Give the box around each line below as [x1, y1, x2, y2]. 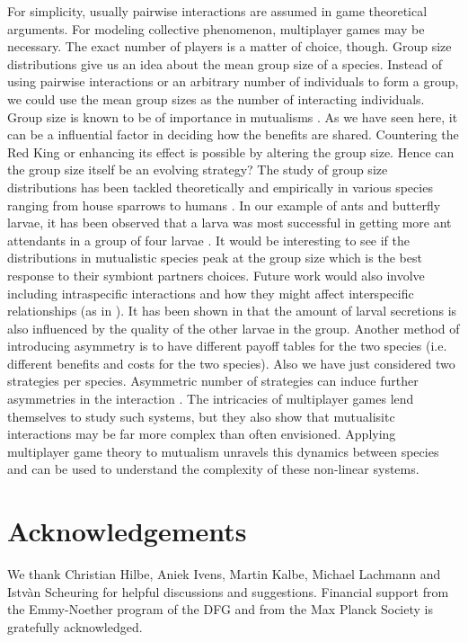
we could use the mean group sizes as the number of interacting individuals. [7, 89, 425, 108]
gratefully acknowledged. [7, 617, 143, 636]
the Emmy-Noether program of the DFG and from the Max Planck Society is [7, 600, 433, 619]
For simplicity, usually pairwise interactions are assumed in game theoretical [7, 2, 428, 20]
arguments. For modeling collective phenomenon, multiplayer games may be [7, 19, 425, 38]
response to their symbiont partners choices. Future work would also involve [7, 265, 425, 284]
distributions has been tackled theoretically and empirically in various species [7, 177, 433, 196]
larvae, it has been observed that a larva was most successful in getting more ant [7, 213, 452, 232]
